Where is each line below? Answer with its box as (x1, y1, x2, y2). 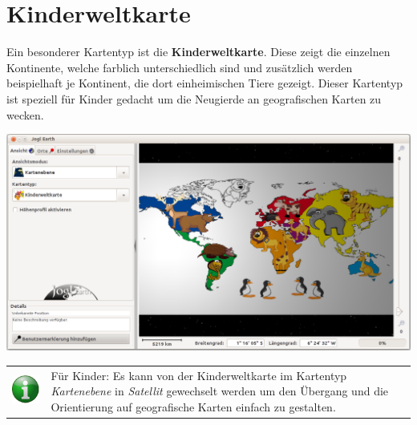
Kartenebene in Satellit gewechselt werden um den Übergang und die (51, 382, 389, 399)
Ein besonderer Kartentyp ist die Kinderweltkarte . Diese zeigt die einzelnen (6, 43, 391, 60)
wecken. (6, 106, 44, 123)
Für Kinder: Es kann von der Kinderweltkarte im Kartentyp (51, 366, 347, 383)
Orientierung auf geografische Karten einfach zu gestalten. (51, 398, 336, 415)
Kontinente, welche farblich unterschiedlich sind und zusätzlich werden (6, 59, 353, 75)
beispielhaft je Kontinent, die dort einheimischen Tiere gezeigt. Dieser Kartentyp (6, 75, 403, 91)
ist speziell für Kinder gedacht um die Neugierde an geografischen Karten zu (6, 90, 382, 107)
